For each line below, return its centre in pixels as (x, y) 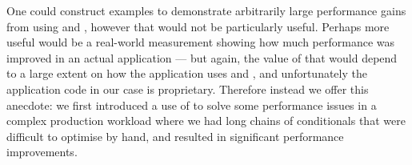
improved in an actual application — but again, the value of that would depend (202, 57)
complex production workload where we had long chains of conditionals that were (206, 121)
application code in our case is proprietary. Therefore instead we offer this (188, 89)
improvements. (42, 152)
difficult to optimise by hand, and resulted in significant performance (175, 136)
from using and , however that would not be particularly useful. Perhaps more (198, 26)
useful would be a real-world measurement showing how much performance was (201, 42)
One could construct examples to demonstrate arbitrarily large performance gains (206, 10)
